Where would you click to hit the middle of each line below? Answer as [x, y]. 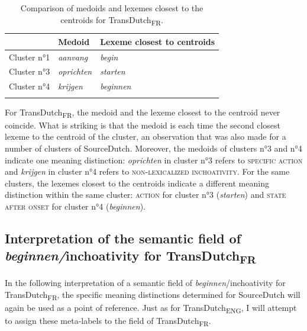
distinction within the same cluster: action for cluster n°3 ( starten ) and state [146, 195]
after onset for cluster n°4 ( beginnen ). [75, 206]
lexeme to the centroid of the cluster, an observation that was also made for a [146, 136]
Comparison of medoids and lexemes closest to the [112, 8]
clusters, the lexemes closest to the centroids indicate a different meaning [137, 183]
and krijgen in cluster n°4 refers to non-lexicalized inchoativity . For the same [147, 171]
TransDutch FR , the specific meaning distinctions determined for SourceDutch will [153, 295]
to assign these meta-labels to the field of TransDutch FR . [108, 321]
